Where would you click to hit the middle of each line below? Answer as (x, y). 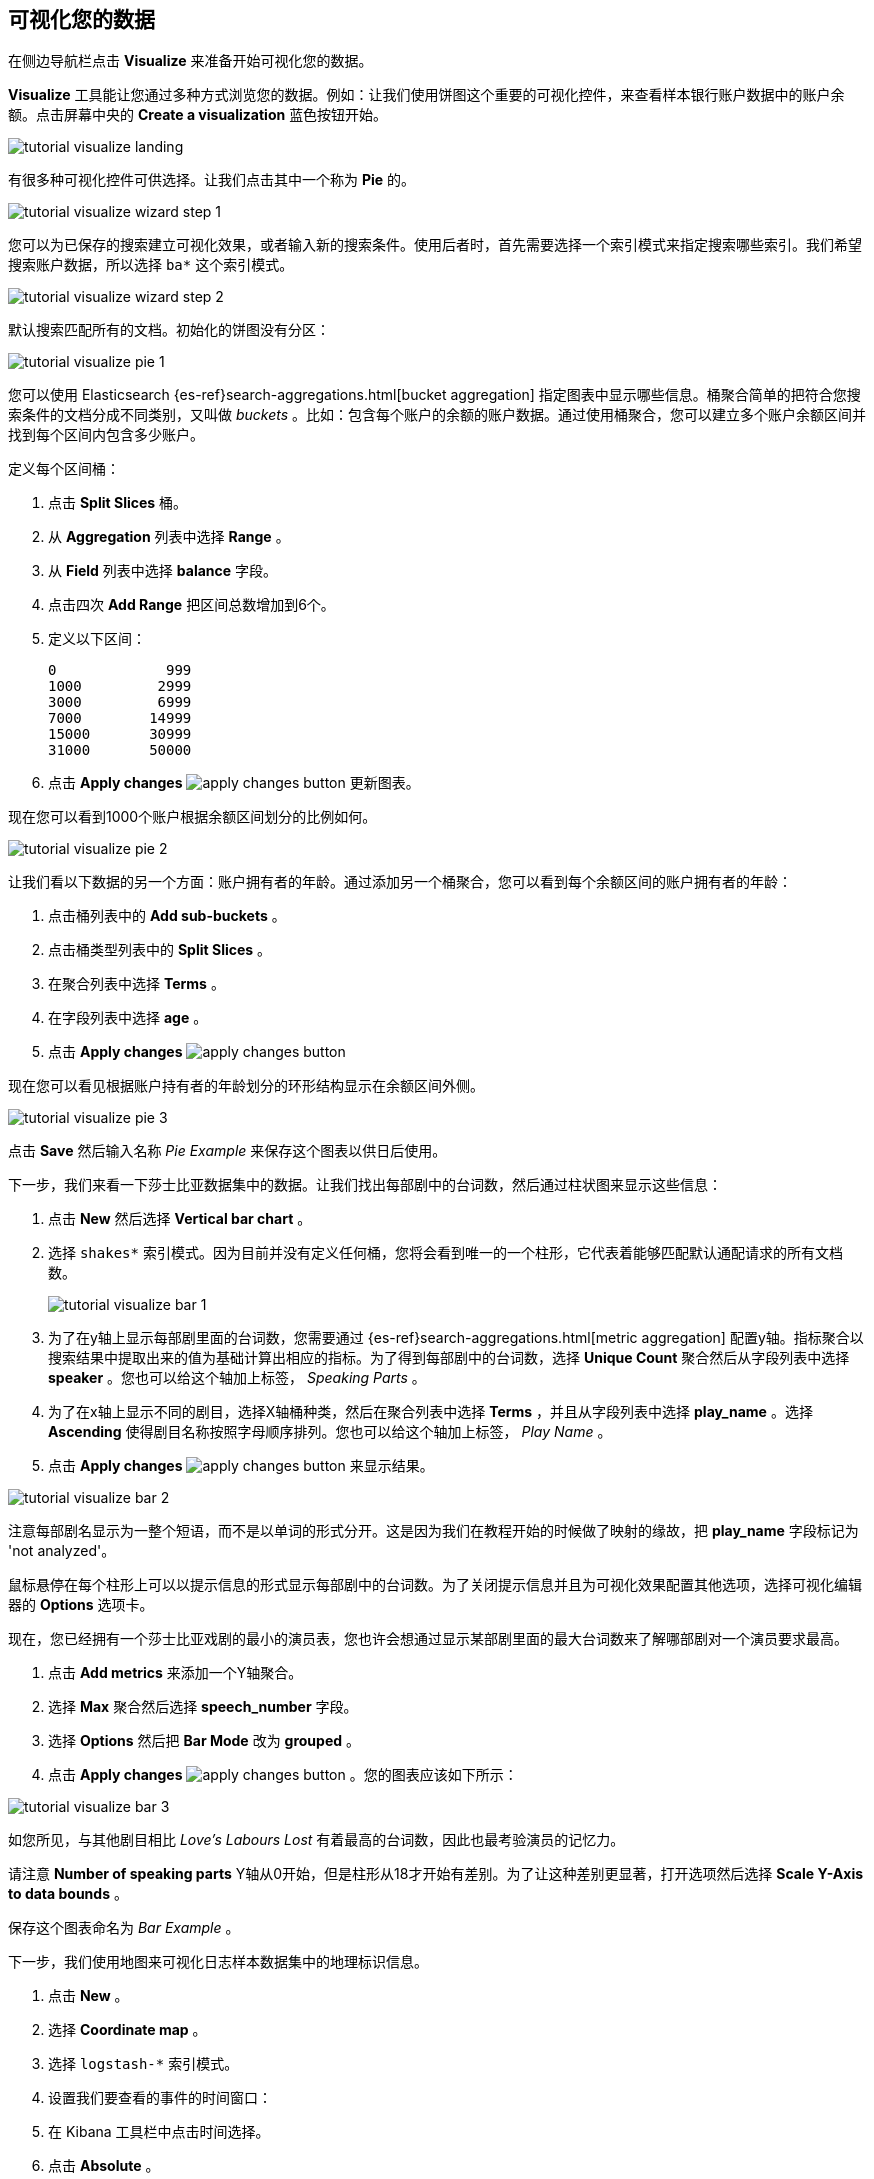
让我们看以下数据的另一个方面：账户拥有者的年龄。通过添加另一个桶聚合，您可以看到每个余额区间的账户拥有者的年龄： (400, 882)
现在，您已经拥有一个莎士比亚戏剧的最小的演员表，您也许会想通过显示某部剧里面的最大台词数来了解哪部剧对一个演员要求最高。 (428, 1639)
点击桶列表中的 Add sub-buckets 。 (167, 916)
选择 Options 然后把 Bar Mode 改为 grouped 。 (204, 1741)
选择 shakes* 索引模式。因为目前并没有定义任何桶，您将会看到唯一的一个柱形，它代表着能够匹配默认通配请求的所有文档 (445, 1253)
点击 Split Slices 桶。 (118, 503)
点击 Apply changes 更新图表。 (234, 783)
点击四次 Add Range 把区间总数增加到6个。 (191, 605)
